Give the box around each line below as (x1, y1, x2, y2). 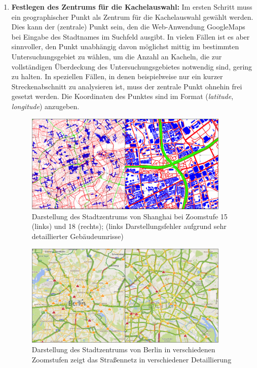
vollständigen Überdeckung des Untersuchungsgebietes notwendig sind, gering (11, 61, 252, 72)
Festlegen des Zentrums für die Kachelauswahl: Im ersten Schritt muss (11, 2, 252, 12)
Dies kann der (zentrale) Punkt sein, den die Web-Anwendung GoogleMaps (11, 21, 245, 32)
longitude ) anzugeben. (11, 101, 80, 111)
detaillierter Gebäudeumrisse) (31, 231, 124, 241)
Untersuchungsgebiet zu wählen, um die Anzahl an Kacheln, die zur (11, 51, 222, 61)
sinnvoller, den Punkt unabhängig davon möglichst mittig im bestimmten (11, 41, 239, 52)
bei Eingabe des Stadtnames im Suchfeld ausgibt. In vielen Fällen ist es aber (11, 31, 250, 42)
